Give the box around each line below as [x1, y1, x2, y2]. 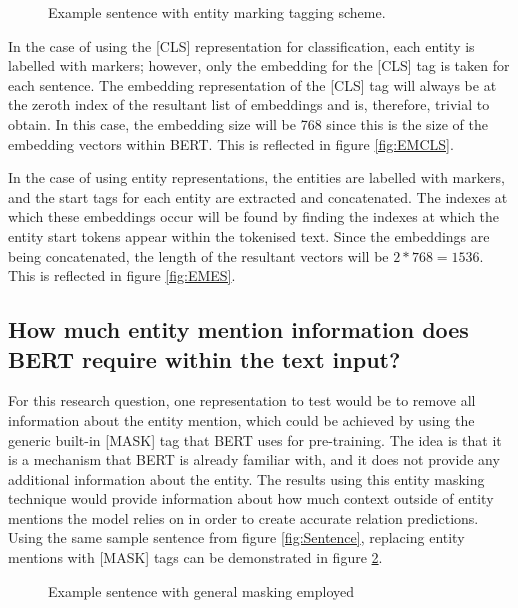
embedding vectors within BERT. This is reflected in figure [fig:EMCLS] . [8, 133, 454, 154]
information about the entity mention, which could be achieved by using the [8, 409, 475, 430]
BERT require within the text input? [8, 343, 401, 374]
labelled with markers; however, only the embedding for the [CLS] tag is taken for [8, 55, 510, 76]
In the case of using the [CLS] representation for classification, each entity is [8, 35, 475, 56]
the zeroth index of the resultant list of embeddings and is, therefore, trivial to [8, 94, 490, 115]
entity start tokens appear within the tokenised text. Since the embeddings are [8, 225, 490, 246]
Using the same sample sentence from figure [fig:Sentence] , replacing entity [8, 527, 465, 548]
